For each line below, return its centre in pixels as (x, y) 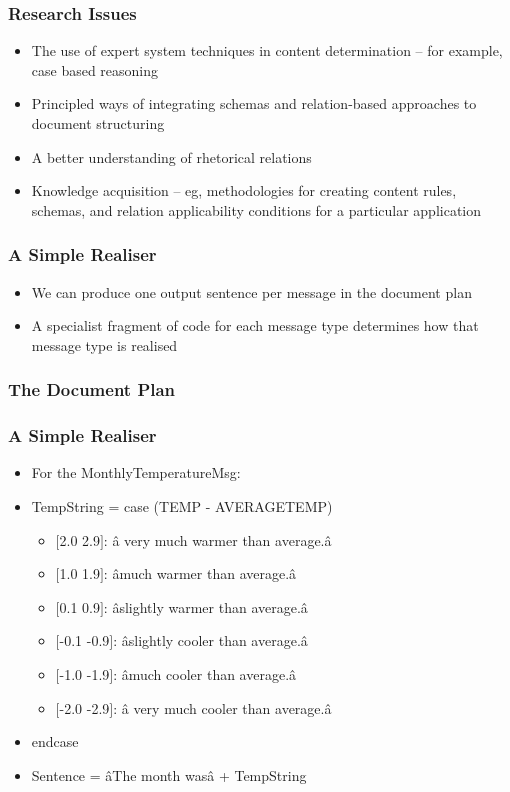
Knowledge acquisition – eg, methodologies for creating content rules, (244, 190)
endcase (55, 741)
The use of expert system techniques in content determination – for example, (267, 50)
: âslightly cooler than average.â (210, 640)
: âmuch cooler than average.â (205, 674)
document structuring (98, 123)
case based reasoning (95, 69)
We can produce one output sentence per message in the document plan (251, 291)
